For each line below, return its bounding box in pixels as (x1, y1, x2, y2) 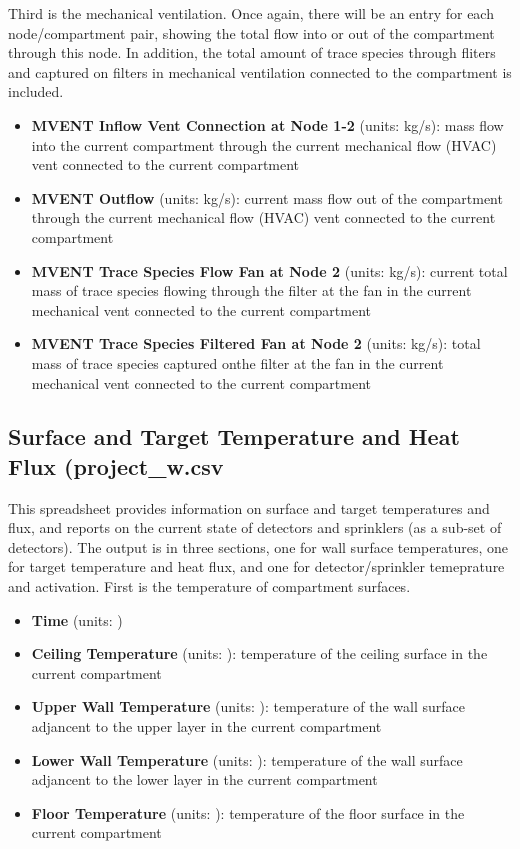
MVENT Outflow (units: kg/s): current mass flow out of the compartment (31, 187, 503, 208)
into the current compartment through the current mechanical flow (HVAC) (31, 134, 497, 155)
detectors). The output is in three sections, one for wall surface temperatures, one (8, 536, 508, 557)
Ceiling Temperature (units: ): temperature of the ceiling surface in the (31, 643, 488, 664)
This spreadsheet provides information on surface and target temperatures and (8, 497, 490, 518)
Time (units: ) (31, 609, 123, 630)
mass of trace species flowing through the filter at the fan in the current (31, 280, 472, 301)
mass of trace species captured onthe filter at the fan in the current (31, 352, 444, 373)
